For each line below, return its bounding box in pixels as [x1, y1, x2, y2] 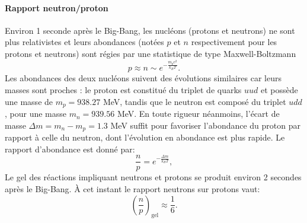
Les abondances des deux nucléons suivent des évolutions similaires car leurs [5, 72, 282, 84]
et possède [260, 84, 298, 96]
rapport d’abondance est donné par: [5, 142, 135, 155]
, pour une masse [5, 107, 67, 120]
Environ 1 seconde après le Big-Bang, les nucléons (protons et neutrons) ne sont [5, 24, 295, 36]
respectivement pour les [191, 36, 277, 48]
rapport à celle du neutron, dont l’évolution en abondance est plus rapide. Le [5, 131, 285, 144]
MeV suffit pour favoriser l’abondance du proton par [110, 119, 300, 131]
